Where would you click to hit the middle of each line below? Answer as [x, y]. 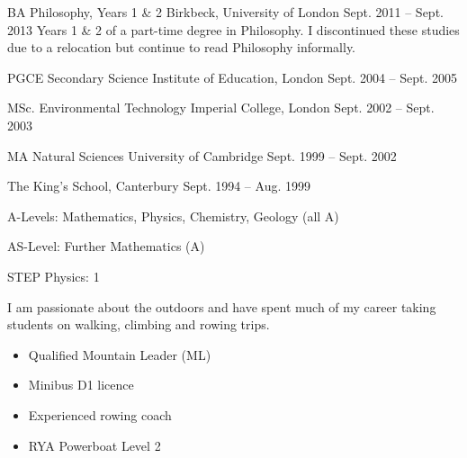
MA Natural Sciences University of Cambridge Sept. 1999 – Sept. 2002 [202, 155]
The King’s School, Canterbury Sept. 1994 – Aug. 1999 [159, 186]
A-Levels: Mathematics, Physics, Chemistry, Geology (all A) [173, 216]
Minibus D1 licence [81, 385]
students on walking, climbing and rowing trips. [139, 324]
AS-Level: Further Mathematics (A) [106, 246]
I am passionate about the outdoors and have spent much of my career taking [222, 306]
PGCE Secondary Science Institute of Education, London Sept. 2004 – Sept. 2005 [233, 77]
